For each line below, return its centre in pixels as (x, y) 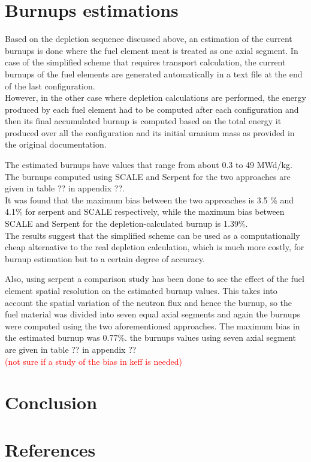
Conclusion (51, 402)
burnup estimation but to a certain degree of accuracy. (105, 258)
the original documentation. (56, 144)
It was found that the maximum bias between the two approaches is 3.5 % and (150, 199)
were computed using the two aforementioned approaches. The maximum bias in (153, 325)
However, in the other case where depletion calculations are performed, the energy (155, 97)
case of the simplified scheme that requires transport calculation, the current (145, 62)
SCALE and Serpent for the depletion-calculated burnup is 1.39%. (126, 223)
